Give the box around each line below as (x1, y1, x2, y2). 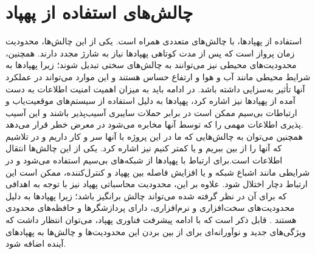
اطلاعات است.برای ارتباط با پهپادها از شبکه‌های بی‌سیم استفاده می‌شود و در (5, 154, 283, 166)
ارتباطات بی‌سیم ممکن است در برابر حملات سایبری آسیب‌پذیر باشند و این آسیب (5, 106, 297, 118)
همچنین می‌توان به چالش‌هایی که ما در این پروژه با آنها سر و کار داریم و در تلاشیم (5, 129, 303, 142)
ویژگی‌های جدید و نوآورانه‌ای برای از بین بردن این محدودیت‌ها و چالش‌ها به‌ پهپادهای (5, 225, 306, 238)
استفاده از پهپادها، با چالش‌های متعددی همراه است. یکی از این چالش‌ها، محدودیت (5, 35, 302, 47)
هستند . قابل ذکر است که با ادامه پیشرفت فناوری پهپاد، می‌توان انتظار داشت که (5, 213, 297, 226)
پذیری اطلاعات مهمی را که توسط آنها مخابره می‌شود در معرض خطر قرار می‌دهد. (5, 118, 303, 131)
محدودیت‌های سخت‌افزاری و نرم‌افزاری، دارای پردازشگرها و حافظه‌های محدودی (5, 201, 295, 214)
